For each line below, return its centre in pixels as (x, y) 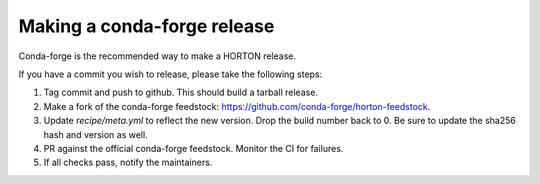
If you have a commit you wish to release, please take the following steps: (170, 74)
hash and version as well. (96, 134)
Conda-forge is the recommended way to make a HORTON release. (157, 56)
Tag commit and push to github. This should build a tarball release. (181, 92)
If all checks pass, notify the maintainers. (128, 162)
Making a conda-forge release (146, 26)
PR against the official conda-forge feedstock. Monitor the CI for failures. (193, 148)
